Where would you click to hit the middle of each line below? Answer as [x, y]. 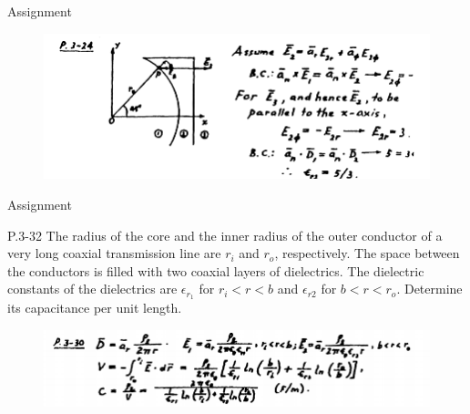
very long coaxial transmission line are [114, 253]
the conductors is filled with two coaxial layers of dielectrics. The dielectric [216, 270]
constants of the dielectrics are [92, 289]
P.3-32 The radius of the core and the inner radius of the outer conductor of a [225, 235]
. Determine [429, 289]
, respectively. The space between [367, 253]
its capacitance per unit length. [95, 308]
